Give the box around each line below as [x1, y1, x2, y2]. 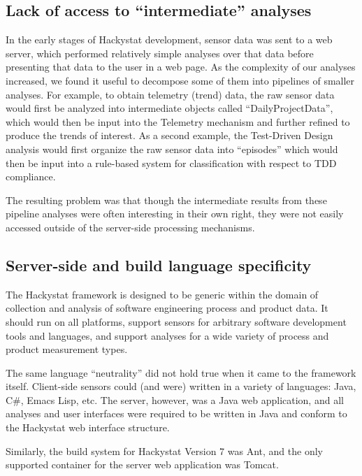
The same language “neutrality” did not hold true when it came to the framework [6, 365, 356, 380]
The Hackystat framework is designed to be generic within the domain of [6, 287, 319, 301]
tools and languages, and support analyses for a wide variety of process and [6, 328, 329, 342]
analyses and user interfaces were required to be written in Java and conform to [6, 406, 347, 421]
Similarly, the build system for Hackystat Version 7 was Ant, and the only [6, 443, 323, 458]
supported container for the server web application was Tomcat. [6, 457, 279, 472]
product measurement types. [6, 342, 128, 356]
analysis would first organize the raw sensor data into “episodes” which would [6, 141, 338, 156]
